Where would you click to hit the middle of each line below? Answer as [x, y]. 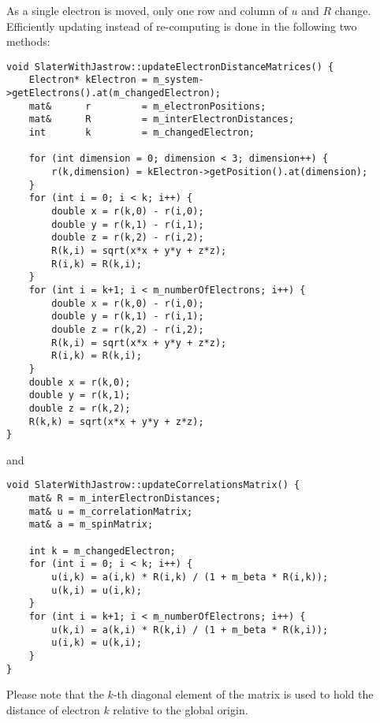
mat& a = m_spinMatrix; [91, 525]
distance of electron [53, 709]
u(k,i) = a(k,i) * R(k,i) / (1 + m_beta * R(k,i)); [190, 630]
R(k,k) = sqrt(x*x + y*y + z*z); [116, 421]
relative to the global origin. [181, 709]
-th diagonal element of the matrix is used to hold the [243, 694]
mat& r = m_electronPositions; [147, 106]
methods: [28, 41]
